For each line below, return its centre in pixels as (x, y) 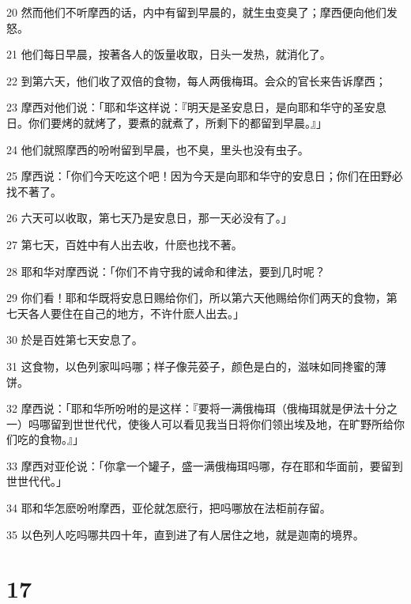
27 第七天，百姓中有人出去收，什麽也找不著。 (124, 244)
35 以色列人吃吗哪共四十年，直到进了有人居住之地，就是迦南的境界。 (185, 534)
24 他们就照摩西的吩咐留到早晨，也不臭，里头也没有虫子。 (158, 149)
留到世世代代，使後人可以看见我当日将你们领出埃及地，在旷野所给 (222, 423)
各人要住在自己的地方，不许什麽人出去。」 (136, 313)
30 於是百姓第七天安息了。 (75, 340)
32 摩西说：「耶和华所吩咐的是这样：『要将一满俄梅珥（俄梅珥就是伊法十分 (196, 408)
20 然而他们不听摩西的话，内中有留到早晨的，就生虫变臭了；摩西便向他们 (196, 12)
